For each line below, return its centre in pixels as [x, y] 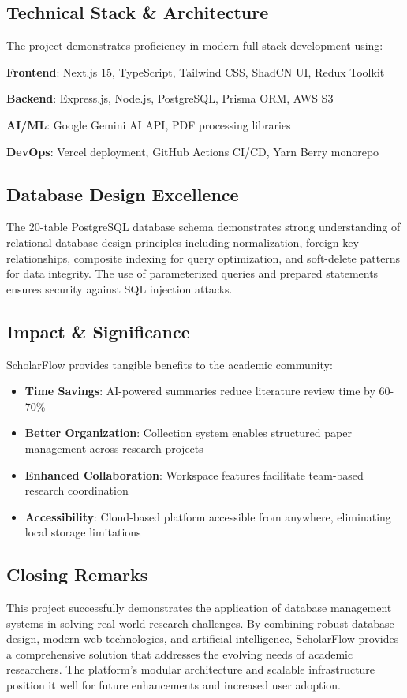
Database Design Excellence [123, 194]
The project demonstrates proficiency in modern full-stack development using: [195, 45]
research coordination [77, 490]
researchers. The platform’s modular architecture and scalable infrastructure [191, 669]
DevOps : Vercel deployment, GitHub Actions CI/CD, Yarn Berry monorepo [193, 151]
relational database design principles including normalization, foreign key [183, 242]
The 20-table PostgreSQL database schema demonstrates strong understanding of [203, 227]
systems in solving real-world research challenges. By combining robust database [200, 623]
